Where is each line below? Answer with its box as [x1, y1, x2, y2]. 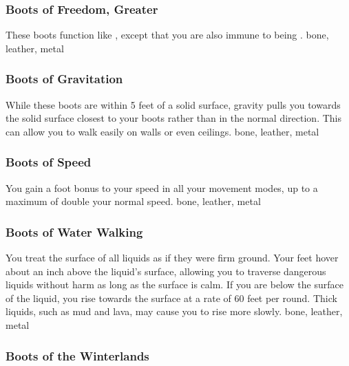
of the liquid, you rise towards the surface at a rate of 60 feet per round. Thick [6, 290, 337, 305]
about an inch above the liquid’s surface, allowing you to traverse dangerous [6, 263, 326, 278]
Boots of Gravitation [6, 70, 123, 87]
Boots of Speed [6, 153, 92, 171]
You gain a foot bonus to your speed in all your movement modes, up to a [6, 180, 318, 195]
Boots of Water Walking [6, 223, 143, 240]
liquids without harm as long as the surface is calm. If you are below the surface [6, 277, 343, 292]
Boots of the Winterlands [6, 347, 149, 364]
